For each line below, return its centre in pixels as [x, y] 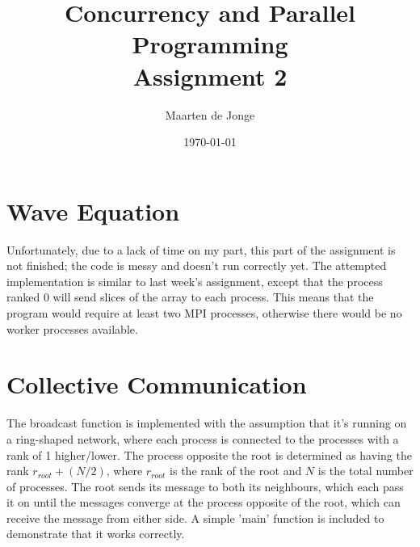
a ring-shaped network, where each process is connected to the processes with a [203, 438]
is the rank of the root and [236, 471]
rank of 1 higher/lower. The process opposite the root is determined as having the [209, 454]
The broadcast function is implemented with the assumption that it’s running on [207, 423]
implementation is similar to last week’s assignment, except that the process [195, 281]
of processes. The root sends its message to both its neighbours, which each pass [205, 486]
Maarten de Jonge [210, 114]
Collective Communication [157, 384]
